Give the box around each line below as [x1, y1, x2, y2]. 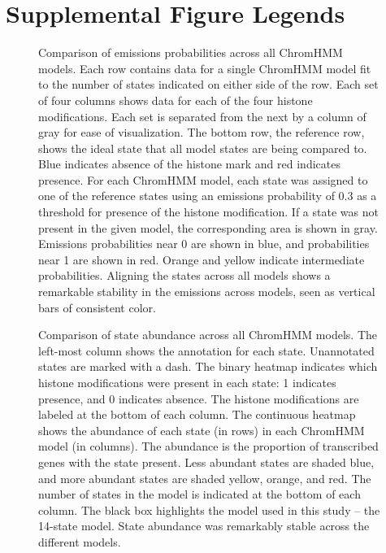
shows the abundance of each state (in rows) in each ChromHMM [38, 421, 365, 438]
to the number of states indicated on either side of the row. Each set [38, 76, 379, 93]
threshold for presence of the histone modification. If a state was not [38, 203, 379, 220]
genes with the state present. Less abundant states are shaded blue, [38, 453, 375, 470]
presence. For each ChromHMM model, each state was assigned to [38, 171, 368, 188]
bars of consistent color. [38, 298, 156, 316]
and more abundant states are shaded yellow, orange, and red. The [38, 469, 371, 486]
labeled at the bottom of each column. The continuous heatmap [38, 406, 356, 423]
